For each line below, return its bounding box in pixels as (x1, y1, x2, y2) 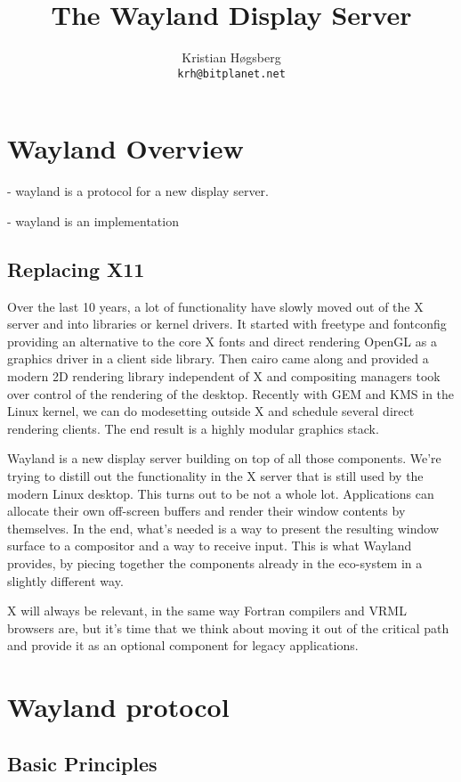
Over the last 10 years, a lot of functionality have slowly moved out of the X (7, 297, 424, 315)
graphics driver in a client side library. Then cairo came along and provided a (7, 349, 429, 368)
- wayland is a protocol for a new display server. (7, 182, 269, 200)
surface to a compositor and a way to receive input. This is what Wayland (7, 536, 412, 555)
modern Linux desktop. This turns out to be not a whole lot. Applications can (7, 484, 434, 502)
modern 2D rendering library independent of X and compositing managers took (7, 367, 441, 386)
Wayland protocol (7, 688, 230, 725)
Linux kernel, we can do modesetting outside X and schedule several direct (7, 402, 415, 420)
